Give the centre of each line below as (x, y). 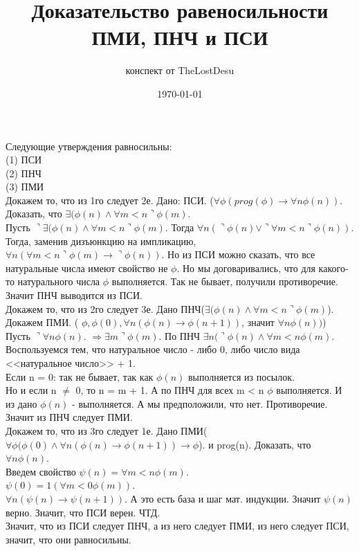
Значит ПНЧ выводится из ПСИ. (74, 295)
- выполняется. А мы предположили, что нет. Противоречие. (200, 403)
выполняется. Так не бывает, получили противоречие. (225, 281)
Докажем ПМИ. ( (42, 322)
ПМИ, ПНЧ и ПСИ (180, 37)
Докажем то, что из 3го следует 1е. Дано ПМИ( (107, 430)
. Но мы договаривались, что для (246, 268)
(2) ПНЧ (24, 173)
